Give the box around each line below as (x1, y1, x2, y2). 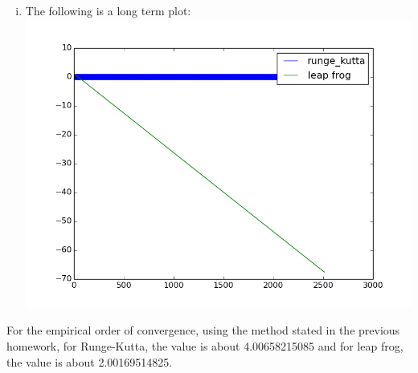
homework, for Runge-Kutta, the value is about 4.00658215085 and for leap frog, (6, 337, 404, 354)
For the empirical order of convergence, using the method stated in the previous (6, 322, 400, 339)
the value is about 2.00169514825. (6, 353, 173, 370)
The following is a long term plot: (25, 2, 191, 18)
